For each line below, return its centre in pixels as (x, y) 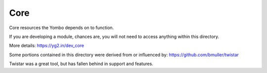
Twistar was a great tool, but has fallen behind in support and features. (81, 64)
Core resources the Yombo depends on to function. (61, 28)
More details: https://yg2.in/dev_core (46, 46)
